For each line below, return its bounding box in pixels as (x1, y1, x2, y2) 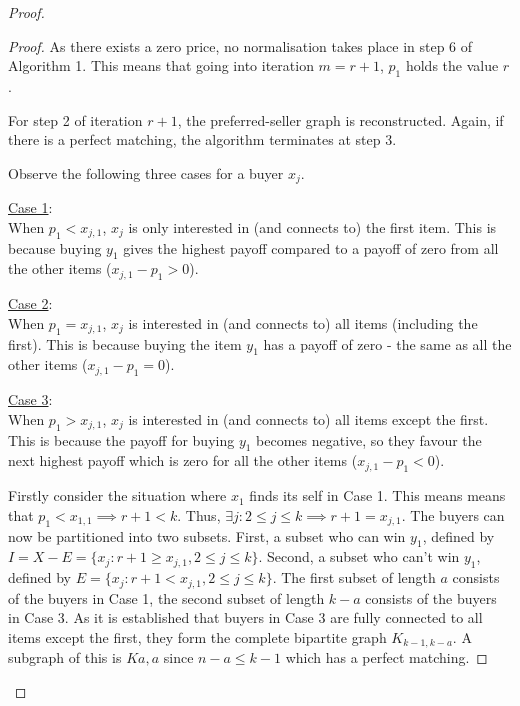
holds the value (405, 55, 499, 76)
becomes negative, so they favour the (256, 429, 482, 450)
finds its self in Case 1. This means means (249, 485, 506, 506)
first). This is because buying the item (8, 333, 242, 354)
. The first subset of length (272, 567, 436, 588)
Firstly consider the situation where (8, 485, 227, 506)
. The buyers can (401, 504, 505, 525)
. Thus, (177, 504, 221, 525)
